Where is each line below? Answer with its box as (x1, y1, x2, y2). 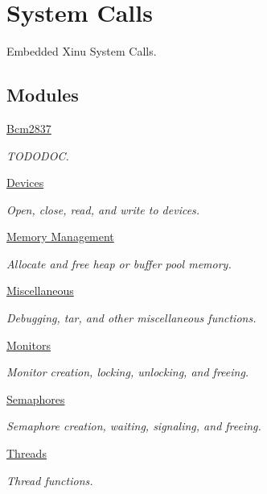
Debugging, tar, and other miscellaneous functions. (6, 309, 257, 326)
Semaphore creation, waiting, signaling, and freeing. (6, 417, 261, 434)
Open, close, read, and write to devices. (6, 201, 200, 218)
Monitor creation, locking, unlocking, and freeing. (6, 363, 249, 380)
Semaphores (6, 390, 65, 407)
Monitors (6, 336, 51, 353)
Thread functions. (6, 471, 93, 488)
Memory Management (6, 228, 114, 245)
